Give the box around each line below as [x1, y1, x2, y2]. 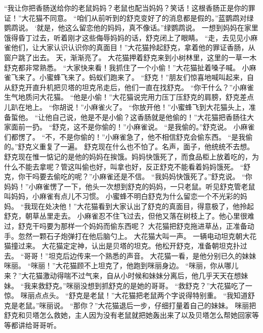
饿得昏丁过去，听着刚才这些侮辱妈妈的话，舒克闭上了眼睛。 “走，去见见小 [4, 32, 251, 43]
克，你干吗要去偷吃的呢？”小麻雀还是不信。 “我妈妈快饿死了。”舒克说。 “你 [4, 171, 252, 182]
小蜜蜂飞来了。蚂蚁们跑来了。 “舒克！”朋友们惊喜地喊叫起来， [39, 72, 247, 82]
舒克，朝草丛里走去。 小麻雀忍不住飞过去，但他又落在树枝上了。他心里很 [4, 211, 247, 221]
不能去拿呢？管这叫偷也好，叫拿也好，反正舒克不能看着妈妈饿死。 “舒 [18, 161, 251, 172]
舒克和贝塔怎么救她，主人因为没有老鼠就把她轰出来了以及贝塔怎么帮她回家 [4, 310, 252, 320]
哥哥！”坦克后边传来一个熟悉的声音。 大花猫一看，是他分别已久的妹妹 [24, 250, 256, 261]
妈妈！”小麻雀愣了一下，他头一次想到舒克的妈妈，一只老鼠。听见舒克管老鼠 [4, 181, 255, 191]
